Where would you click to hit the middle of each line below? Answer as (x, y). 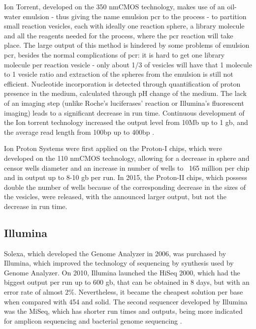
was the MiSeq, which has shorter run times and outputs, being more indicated (123, 311)
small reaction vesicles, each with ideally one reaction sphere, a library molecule (124, 26)
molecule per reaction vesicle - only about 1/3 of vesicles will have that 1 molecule (128, 64)
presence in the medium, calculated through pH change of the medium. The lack (125, 93)
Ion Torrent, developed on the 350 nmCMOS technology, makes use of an (114, 6)
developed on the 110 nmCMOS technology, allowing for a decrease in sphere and (127, 158)
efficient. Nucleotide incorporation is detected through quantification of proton (122, 83)
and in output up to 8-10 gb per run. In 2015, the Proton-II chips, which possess (126, 177)
